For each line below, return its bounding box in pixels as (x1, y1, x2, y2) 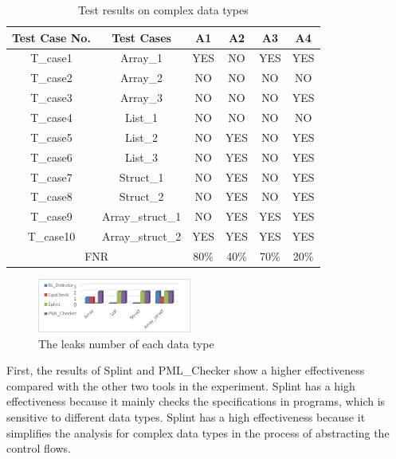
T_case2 (30, 69, 73, 86)
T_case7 (30, 168, 73, 185)
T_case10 (27, 228, 76, 245)
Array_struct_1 (101, 208, 182, 225)
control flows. (6, 440, 72, 457)
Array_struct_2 (101, 228, 182, 245)
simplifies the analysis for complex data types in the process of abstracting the (6, 424, 390, 441)
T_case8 (30, 188, 73, 205)
